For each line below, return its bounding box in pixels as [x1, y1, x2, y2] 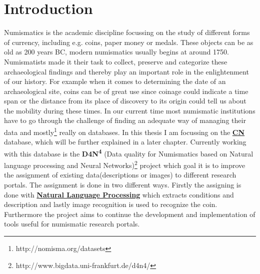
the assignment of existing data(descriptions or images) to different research [4, 169, 236, 180]
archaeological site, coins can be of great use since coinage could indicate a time [4, 85, 248, 96]
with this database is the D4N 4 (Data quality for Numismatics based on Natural [4, 146, 253, 158]
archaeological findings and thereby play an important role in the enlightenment [4, 66, 249, 76]
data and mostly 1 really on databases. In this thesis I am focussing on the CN [4, 125, 245, 137]
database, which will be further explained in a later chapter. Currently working [4, 136, 246, 147]
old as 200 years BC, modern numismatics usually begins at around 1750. [4, 46, 229, 57]
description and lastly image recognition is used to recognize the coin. [4, 199, 217, 209]
